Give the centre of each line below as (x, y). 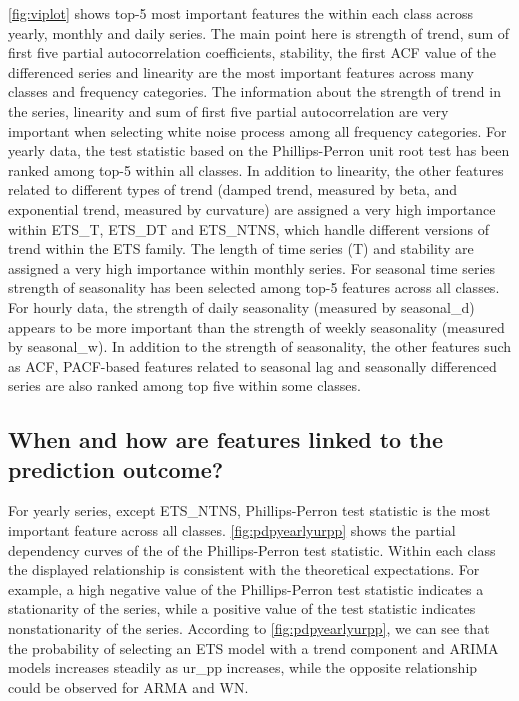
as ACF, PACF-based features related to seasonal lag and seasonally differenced (252, 365)
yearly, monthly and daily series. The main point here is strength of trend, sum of (259, 32)
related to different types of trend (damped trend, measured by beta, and (233, 189)
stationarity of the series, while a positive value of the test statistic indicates (242, 608)
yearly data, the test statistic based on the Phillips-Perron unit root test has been (259, 150)
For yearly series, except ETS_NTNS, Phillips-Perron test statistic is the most (249, 510)
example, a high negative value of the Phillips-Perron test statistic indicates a (246, 588)
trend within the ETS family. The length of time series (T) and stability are (241, 248)
